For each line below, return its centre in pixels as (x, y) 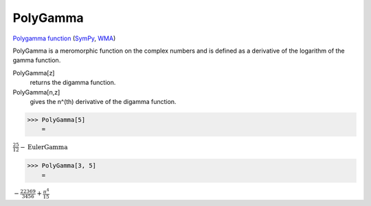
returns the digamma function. (73, 83)
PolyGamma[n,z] (36, 92)
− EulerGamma (44, 147)
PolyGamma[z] (34, 73)
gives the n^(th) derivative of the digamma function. (103, 101)
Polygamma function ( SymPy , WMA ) (64, 38)
